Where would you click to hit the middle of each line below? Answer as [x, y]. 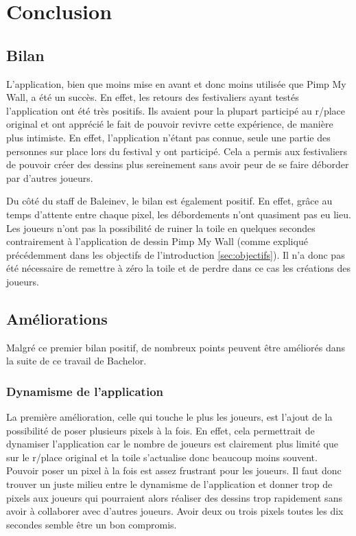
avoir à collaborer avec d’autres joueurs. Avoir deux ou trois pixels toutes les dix [175, 511]
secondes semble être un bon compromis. [92, 524]
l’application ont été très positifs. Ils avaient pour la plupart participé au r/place [176, 110]
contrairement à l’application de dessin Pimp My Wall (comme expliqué [157, 241]
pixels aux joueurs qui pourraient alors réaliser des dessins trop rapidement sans [174, 497]
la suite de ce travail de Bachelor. [76, 361]
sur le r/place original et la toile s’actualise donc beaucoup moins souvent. [162, 457]
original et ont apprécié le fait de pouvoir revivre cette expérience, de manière [170, 124]
